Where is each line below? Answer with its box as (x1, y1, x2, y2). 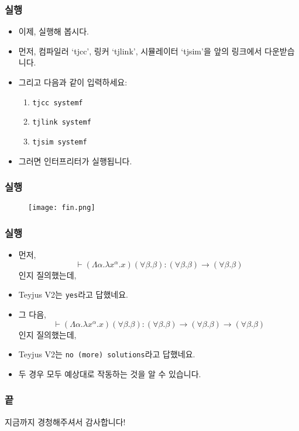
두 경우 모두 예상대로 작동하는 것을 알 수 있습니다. (18, 367, 201, 380)
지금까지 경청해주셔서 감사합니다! (5, 415, 126, 427)
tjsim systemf (32, 137, 87, 146)
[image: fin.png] (28, 204, 95, 212)
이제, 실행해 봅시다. (18, 25, 89, 37)
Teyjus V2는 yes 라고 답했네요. (18, 288, 128, 301)
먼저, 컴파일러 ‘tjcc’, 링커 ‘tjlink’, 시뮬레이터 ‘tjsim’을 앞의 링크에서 (18, 44, 262, 57)
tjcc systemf (32, 98, 83, 107)
